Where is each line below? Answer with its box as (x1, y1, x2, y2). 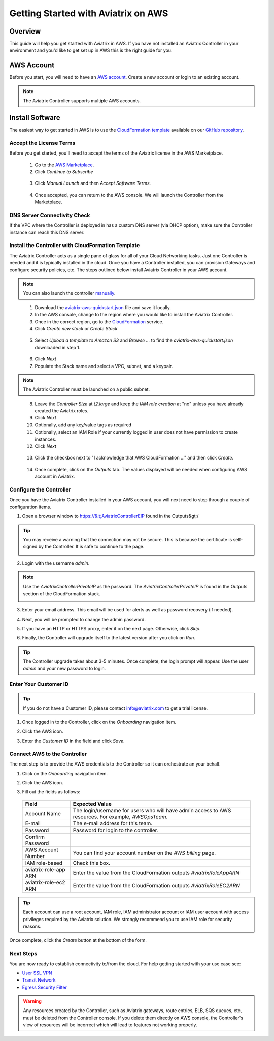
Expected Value (73, 800, 112, 807)
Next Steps (9, 950, 38, 957)
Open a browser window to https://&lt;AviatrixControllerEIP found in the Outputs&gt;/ (22, 513, 199, 519)
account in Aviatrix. (35, 473, 75, 480)
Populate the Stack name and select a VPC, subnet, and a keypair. (35, 363, 173, 369)
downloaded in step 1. (35, 344, 81, 350)
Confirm (25, 833, 45, 840)
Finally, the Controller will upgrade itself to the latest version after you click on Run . (22, 635, 195, 641)
